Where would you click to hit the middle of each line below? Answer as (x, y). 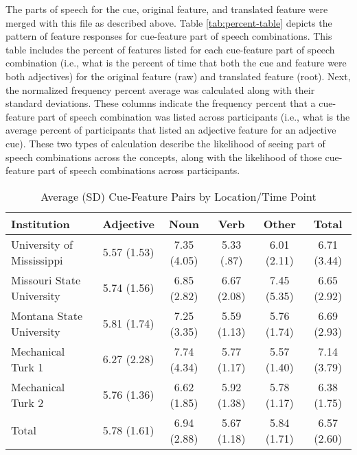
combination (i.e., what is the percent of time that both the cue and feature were (176, 63)
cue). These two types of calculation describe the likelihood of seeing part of (165, 143)
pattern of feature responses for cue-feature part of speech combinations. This (169, 36)
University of (42, 244)
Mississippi (37, 260)
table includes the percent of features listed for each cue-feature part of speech (170, 49)
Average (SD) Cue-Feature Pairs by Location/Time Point (178, 196)
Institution (41, 223)
